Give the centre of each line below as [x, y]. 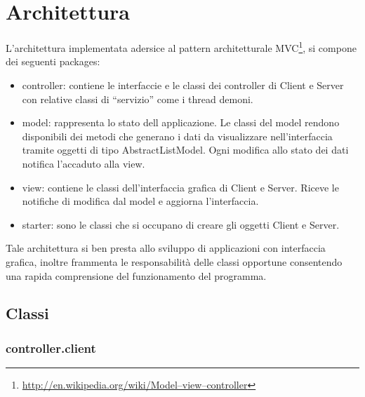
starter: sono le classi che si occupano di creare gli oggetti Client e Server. [181, 224]
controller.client [51, 348]
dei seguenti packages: [53, 61]
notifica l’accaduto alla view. [84, 163]
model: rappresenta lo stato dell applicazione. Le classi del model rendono [181, 122]
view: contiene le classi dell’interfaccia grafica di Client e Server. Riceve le [180, 187]
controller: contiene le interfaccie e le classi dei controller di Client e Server [183, 85]
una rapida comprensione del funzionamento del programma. [136, 275]
